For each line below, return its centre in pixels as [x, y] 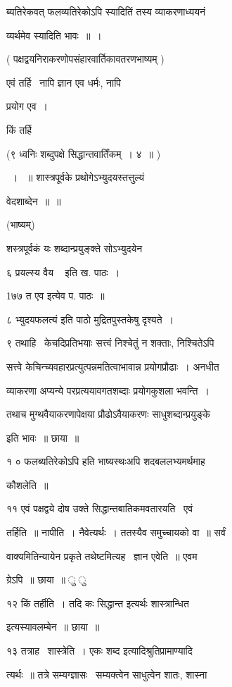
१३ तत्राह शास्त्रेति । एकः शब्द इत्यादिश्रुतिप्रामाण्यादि [99, 651]
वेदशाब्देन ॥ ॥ [34, 200]
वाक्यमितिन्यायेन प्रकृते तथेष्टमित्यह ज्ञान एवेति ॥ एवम [102, 556]
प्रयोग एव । [27, 106]
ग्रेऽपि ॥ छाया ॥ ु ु [46, 580]
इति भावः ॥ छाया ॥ [43, 437]
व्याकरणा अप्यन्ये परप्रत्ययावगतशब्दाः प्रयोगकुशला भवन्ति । [108, 390]
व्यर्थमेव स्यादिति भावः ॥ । [54, 35]
